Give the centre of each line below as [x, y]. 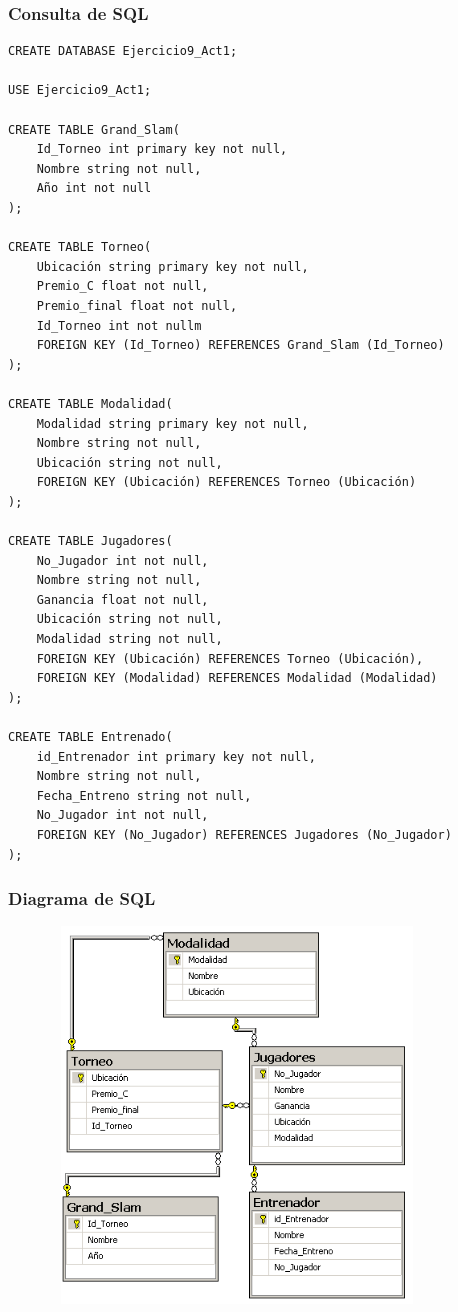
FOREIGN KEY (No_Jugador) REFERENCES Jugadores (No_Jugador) [244, 834]
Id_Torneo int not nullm [119, 325]
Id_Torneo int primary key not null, [162, 149]
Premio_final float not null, [137, 305]
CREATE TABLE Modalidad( [90, 403]
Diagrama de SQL [82, 898]
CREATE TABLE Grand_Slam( [94, 129]
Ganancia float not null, [122, 599]
